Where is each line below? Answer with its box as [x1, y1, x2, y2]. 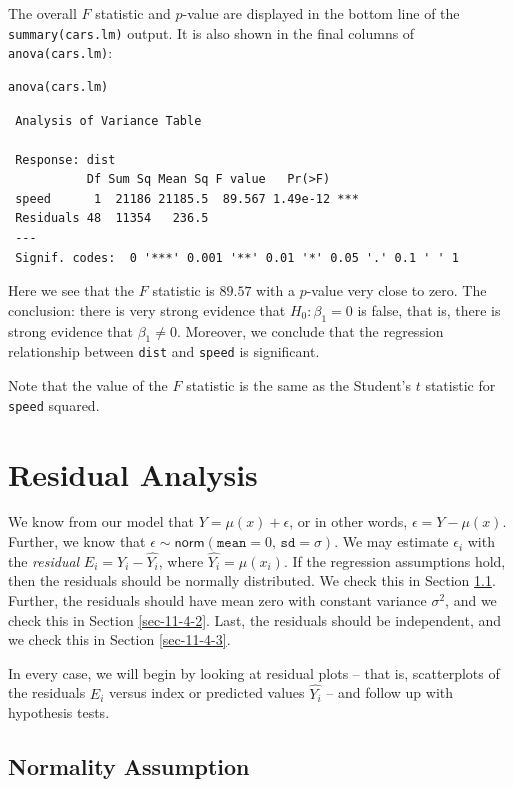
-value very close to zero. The [306, 280, 487, 301]
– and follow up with [326, 682, 454, 703]
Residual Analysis [8, 453, 258, 494]
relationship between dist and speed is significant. [8, 341, 320, 362]
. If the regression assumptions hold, [283, 550, 506, 571]
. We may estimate [334, 531, 449, 552]
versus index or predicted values [109, 682, 305, 703]
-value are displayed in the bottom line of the [182, 3, 460, 23]
